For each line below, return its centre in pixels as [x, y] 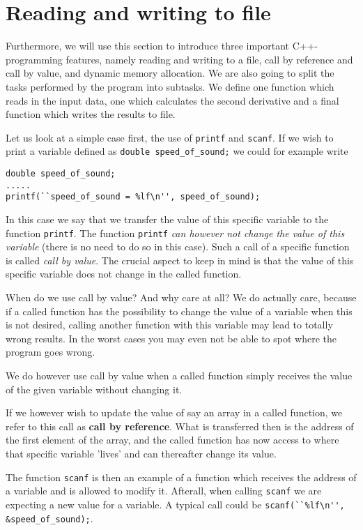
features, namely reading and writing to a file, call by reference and [209, 59]
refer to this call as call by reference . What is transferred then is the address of [180, 426]
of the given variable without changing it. [94, 389]
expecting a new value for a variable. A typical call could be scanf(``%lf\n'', [175, 504]
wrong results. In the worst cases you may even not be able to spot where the [171, 338]
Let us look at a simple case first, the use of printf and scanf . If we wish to [170, 137]
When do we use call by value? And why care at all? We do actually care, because [181, 297]
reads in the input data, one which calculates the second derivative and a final [172, 100]
